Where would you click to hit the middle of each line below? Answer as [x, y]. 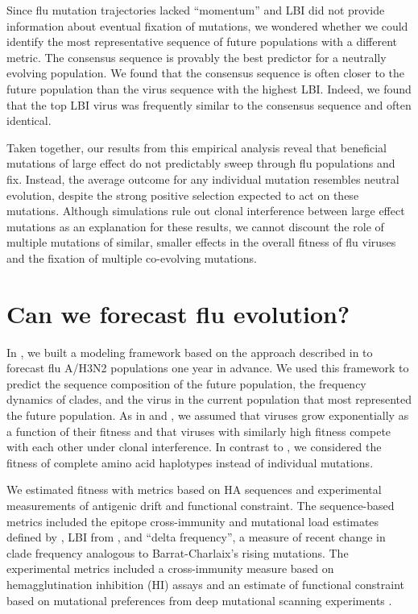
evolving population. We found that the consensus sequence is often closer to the [206, 73]
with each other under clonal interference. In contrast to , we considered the [194, 447]
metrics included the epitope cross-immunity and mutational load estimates [193, 521]
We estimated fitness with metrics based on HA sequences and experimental [194, 490]
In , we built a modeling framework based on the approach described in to [190, 352]
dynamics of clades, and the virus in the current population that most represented [209, 399]
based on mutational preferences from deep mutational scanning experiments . [199, 600]
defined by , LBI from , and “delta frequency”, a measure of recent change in [196, 537]
